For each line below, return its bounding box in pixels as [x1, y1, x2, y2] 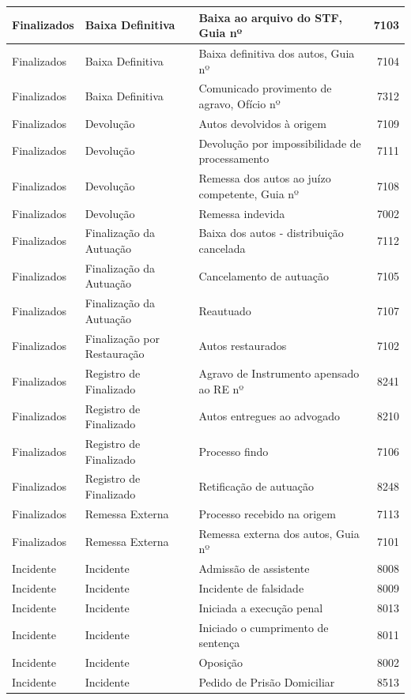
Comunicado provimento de [198, 80, 332, 96]
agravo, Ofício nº [198, 95, 281, 111]
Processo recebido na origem [198, 505, 336, 521]
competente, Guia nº [198, 185, 299, 201]
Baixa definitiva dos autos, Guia [198, 44, 355, 61]
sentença [198, 634, 240, 651]
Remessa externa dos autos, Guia [198, 525, 360, 541]
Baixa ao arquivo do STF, [198, 9, 343, 25]
